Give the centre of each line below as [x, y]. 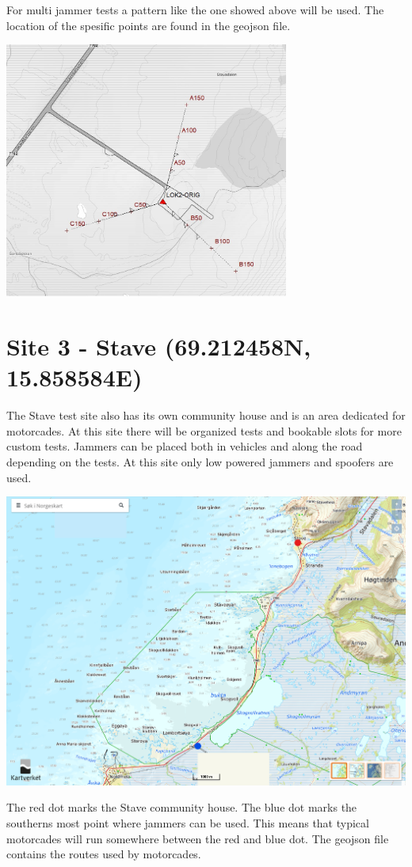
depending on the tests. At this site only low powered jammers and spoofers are [200, 462]
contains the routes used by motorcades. [104, 854]
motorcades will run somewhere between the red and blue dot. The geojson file [198, 838]
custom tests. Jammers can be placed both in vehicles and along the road [185, 446]
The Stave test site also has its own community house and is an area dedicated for [206, 415]
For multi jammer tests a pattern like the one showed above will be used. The [195, 10]
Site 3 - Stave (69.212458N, [159, 346]
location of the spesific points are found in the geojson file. [149, 25]
